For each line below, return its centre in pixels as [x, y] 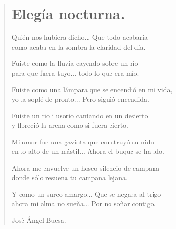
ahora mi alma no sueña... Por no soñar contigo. [84, 203]
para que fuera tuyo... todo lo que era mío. [75, 72]
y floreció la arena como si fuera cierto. [70, 125]
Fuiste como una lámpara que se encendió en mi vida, [92, 89]
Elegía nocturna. [68, 14]
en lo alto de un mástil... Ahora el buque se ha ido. [88, 151]
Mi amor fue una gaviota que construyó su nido [83, 141]
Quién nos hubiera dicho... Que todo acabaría [80, 37]
